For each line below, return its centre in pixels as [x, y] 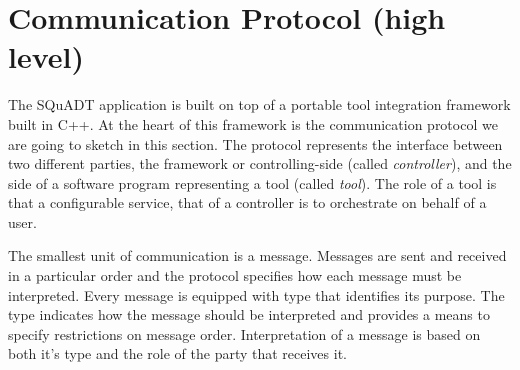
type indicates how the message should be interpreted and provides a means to [249, 314]
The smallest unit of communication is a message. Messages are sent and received [257, 255]
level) [46, 56]
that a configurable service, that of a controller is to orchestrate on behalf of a [247, 202]
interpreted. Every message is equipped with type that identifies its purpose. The [256, 294]
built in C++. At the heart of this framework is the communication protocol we [253, 123]
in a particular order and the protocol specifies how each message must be [235, 275]
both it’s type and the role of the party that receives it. [177, 353]
